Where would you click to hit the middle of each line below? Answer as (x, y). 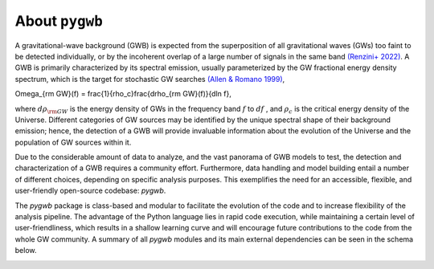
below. (26, 251)
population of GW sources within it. (73, 142)
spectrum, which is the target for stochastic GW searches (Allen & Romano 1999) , (150, 79)
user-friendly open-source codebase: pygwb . (90, 191)
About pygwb (59, 21)
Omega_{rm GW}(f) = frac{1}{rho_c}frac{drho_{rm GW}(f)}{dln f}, (123, 94)
